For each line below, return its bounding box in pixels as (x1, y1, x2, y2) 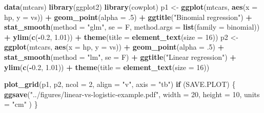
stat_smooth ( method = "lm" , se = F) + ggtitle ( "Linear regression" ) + (4, 51, 236, 62)
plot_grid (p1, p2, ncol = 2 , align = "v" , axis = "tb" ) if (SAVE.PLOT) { (4, 79, 236, 89)
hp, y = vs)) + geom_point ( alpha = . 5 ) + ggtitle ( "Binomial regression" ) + (4, 11, 252, 22)
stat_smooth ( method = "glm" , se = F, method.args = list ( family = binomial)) (4, 21, 260, 32)
